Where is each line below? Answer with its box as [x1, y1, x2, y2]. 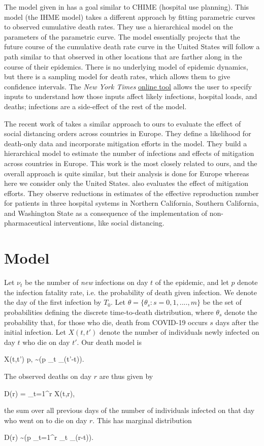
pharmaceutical [4, 217, 52, 228]
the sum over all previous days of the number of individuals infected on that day [4, 405, 255, 416]
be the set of [203, 297, 242, 307]
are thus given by [99, 370, 153, 381]
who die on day [22, 336, 70, 347]
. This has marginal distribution [92, 415, 192, 425]
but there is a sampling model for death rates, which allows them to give [4, 71, 230, 82]
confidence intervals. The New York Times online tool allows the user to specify [4, 81, 252, 91]
